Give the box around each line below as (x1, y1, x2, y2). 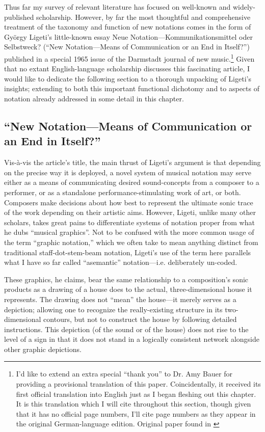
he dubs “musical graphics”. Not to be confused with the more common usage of (4, 227, 254, 237)
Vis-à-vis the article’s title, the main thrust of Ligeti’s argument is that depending (4, 157, 261, 168)
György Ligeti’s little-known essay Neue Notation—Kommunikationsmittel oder (4, 31, 253, 42)
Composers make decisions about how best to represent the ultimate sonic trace (4, 197, 253, 207)
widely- (232, 2, 255, 12)
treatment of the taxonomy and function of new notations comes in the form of (4, 21, 251, 32)
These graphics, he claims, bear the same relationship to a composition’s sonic (4, 274, 249, 284)
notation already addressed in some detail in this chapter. (4, 93, 184, 103)
